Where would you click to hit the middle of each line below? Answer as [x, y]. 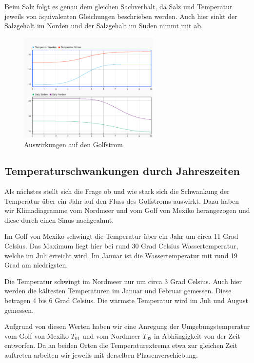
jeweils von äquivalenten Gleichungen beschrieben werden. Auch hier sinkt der [121, 16]
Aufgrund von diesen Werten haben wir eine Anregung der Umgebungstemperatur [127, 326]
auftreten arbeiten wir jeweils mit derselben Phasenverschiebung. [101, 354]
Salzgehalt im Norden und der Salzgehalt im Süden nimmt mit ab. [104, 26]
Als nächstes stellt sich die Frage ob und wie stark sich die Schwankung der [117, 191]
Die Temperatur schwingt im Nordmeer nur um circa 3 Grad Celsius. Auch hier [123, 281]
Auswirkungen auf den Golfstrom [73, 144]
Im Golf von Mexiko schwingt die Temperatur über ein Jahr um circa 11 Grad [121, 236]
